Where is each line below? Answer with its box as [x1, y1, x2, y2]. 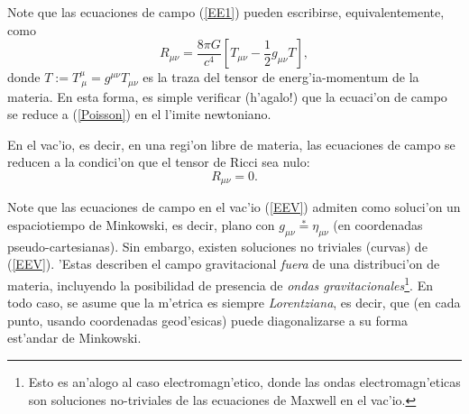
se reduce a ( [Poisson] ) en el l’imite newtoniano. [7, 105, 271, 124]
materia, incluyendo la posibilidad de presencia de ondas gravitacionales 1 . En [7, 273, 433, 294]
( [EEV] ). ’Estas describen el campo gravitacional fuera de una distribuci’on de [7, 254, 440, 273]
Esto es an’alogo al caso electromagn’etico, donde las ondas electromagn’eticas [28, 373, 461, 391]
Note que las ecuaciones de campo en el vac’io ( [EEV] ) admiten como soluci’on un [7, 198, 461, 216]
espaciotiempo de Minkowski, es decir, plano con [7, 216, 275, 235]
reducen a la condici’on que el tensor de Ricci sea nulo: [7, 152, 310, 171]
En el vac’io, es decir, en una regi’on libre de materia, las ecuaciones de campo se [7, 134, 455, 153]
